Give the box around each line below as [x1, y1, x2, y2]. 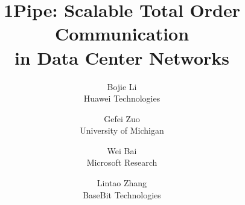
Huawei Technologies [83, 92, 161, 105]
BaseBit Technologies [83, 188, 161, 201]
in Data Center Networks [14, 45, 230, 70]
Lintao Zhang [97, 177, 147, 189]
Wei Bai [107, 144, 137, 157]
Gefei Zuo [104, 112, 140, 125]
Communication [54, 21, 189, 46]
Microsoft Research [86, 156, 157, 169]
